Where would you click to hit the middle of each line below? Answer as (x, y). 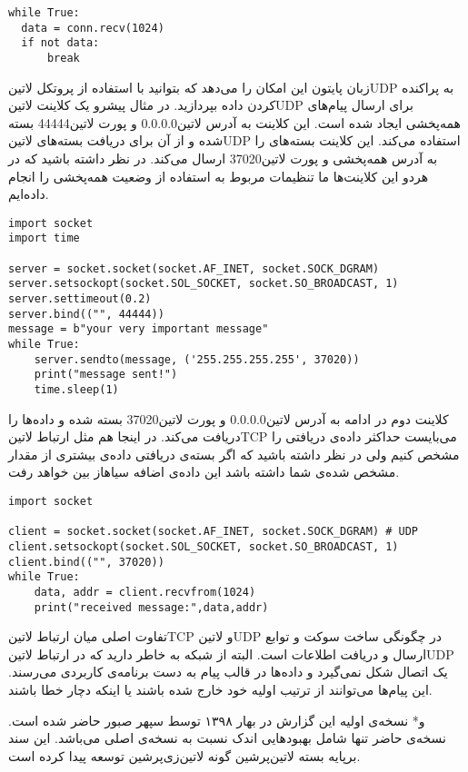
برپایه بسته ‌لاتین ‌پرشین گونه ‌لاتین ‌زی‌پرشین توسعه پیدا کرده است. (184, 755)
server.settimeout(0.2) (80, 299)
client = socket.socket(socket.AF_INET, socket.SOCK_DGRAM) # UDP (214, 532)
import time (44, 238)
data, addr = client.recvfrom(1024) (145, 592)
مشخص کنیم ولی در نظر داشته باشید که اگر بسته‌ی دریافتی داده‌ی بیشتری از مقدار (234, 454)
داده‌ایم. (29, 194)
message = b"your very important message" (139, 329)
